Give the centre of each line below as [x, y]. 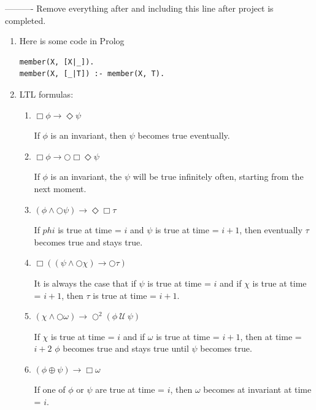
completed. [25, 20]
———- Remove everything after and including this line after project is [139, 8]
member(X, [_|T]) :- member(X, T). [92, 74]
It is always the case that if [85, 283]
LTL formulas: [46, 94]
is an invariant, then [89, 135]
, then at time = [271, 336]
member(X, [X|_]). [57, 62]
